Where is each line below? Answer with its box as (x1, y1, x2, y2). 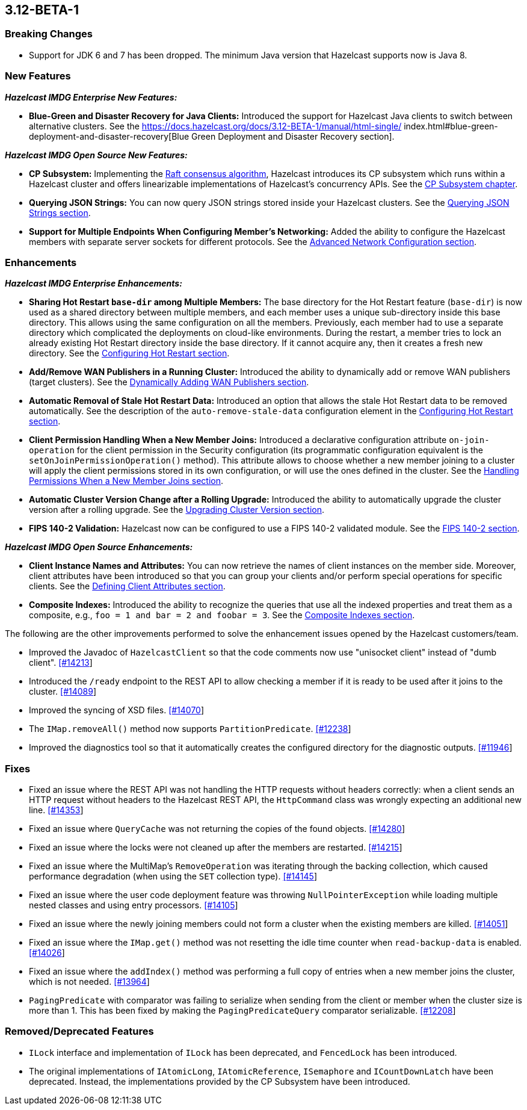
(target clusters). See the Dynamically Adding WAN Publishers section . (29, 377, 309, 388)
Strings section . (29, 207, 91, 218)
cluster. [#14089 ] (29, 686, 97, 697)
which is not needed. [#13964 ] (29, 976, 150, 987)
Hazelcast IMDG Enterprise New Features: (5, 91, 177, 102)
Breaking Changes (5, 28, 93, 40)
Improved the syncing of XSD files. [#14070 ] (29, 705, 205, 716)
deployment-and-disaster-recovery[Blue (29, 131, 190, 141)
